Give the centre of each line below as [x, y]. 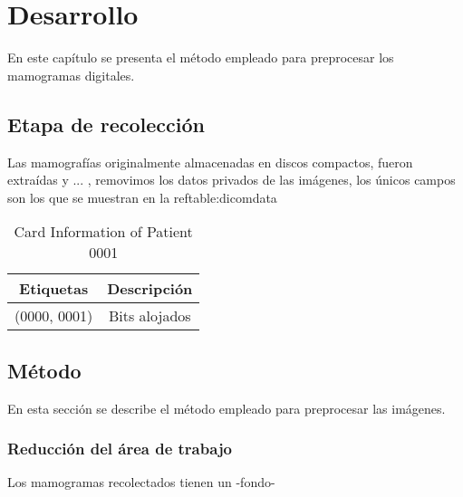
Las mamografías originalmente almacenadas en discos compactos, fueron [210, 162]
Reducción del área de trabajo [120, 449]
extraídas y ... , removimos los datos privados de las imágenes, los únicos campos [231, 180]
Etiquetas [54, 289]
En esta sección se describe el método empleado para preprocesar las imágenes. [227, 408]
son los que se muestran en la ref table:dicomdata [142, 197]
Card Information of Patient [103, 232]
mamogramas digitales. [71, 75]
